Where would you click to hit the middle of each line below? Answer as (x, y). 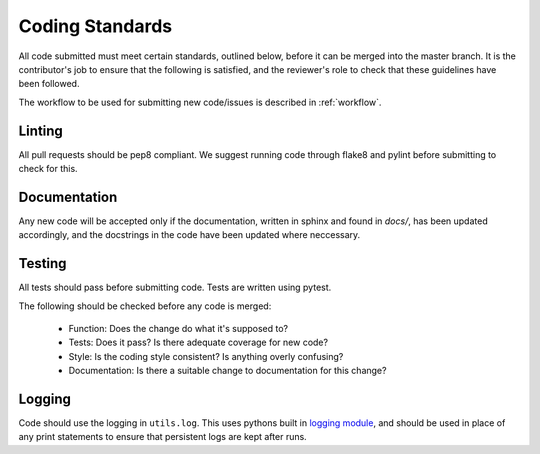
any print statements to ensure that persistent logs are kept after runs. (162, 437)
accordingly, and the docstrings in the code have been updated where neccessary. (189, 235)
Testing (42, 263)
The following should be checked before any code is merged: (145, 306)
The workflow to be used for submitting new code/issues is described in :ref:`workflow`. (200, 102)
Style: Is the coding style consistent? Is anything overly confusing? (206, 356)
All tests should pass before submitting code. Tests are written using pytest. (175, 287)
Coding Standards (95, 26)
